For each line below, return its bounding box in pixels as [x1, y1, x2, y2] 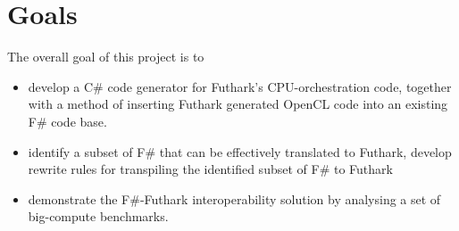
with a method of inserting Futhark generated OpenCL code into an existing [28, 95, 448, 113]
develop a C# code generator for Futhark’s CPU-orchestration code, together [28, 77, 452, 95]
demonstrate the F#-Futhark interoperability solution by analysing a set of [28, 189, 441, 208]
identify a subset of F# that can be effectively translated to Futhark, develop [28, 142, 452, 161]
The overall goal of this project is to [7, 47, 204, 66]
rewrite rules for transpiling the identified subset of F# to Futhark [28, 160, 393, 178]
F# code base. [28, 111, 107, 130]
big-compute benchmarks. [28, 207, 169, 226]
